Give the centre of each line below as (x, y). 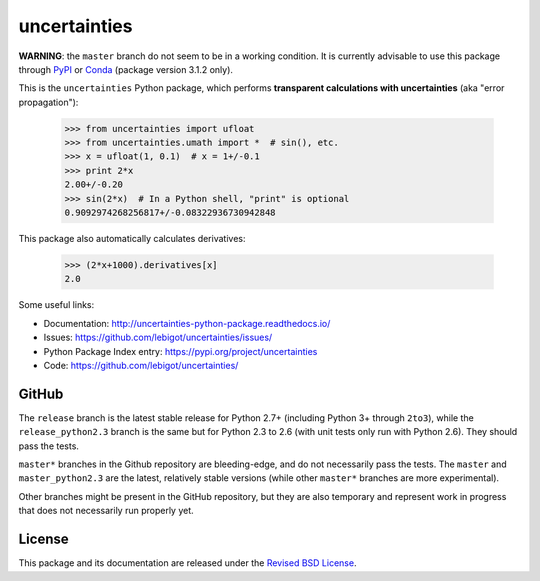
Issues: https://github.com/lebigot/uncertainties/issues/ (158, 337)
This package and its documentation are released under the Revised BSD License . (187, 563)
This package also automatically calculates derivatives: (132, 239)
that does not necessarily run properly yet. (106, 511)
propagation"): (48, 102)
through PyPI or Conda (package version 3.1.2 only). (126, 69)
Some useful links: (56, 305)
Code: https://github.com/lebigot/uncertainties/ (141, 365)
